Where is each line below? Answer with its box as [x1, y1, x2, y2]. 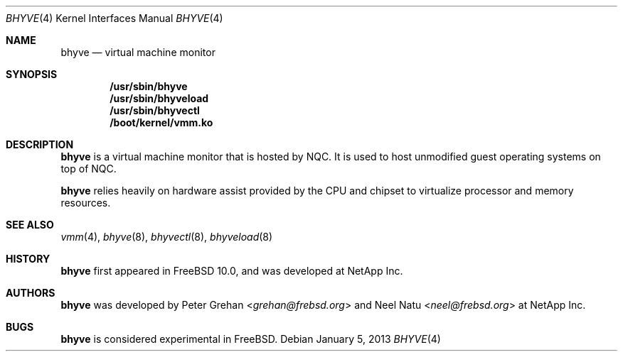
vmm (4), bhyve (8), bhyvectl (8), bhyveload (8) [60, 231, 273, 243]
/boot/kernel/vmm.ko [110, 116, 213, 128]
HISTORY [6, 253, 50, 265]
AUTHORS [6, 287, 55, 299]
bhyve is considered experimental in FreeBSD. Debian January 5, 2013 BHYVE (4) [60, 333, 441, 345]
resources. [60, 197, 111, 209]
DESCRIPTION [6, 138, 74, 150]
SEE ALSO [6, 219, 54, 231]
